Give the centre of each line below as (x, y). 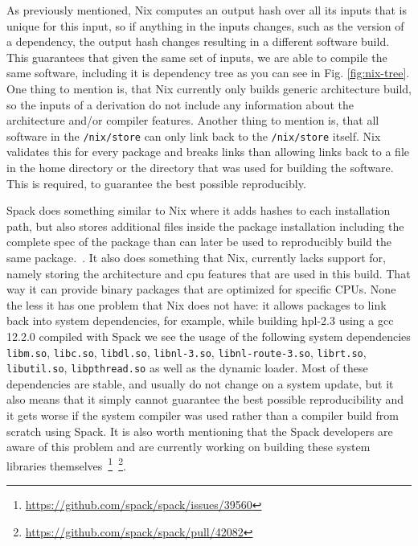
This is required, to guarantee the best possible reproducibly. (156, 183)
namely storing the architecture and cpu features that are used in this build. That (209, 273)
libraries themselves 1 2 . (66, 464)
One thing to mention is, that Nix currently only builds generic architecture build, (209, 88)
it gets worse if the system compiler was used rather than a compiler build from (203, 415)
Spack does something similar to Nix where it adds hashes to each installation (199, 210)
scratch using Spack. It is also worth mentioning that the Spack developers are (200, 431)
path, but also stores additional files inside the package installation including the (205, 226)
